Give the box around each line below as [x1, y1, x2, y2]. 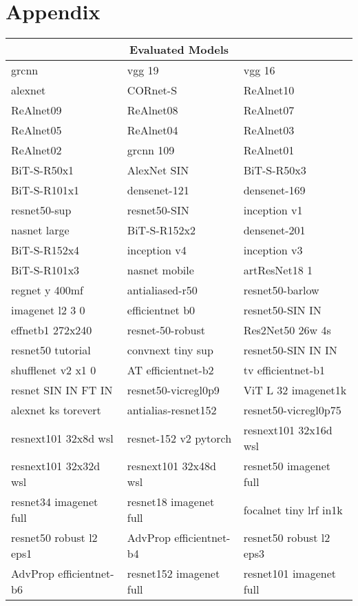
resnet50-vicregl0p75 [243, 402, 341, 418]
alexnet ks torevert [11, 402, 101, 418]
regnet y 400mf [11, 282, 83, 299]
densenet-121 [127, 182, 189, 199]
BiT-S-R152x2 [127, 222, 196, 239]
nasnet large [11, 222, 70, 239]
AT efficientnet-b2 [127, 362, 214, 378]
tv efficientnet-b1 [243, 362, 325, 378]
